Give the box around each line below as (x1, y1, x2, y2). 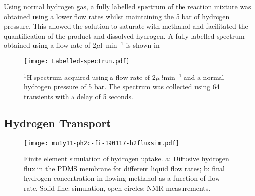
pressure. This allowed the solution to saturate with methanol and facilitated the (4, 21, 248, 31)
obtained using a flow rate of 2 (4, 40, 96, 50)
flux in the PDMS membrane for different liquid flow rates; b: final (24, 163, 225, 173)
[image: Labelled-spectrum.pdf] (24, 57, 130, 65)
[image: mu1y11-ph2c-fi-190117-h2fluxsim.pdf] (24, 139, 179, 147)
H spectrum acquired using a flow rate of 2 (26, 72, 156, 82)
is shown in (126, 40, 160, 50)
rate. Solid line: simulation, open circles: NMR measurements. (24, 183, 211, 193)
